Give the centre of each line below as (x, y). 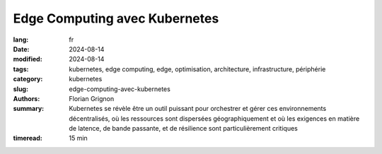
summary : (29, 109)
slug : (21, 89)
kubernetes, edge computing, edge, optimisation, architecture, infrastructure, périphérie (197, 69)
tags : (21, 69)
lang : (21, 40)
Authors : (27, 98)
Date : (21, 49)
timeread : (28, 138)
